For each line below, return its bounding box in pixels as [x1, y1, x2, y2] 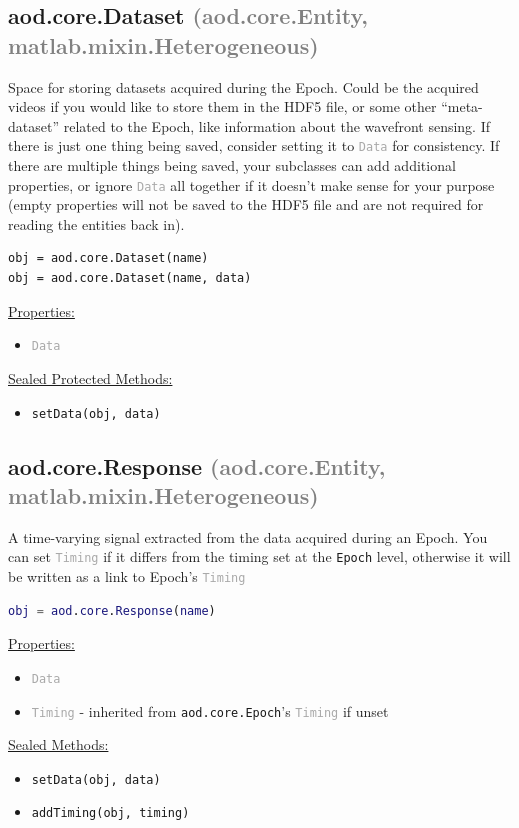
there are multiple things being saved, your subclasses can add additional [8, 155, 456, 176]
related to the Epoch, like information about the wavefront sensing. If [63, 115, 491, 136]
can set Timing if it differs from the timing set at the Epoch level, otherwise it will [8, 546, 511, 567]
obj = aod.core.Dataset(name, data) [8, 271, 252, 286]
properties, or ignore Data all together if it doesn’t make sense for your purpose [8, 174, 495, 195]
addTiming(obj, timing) [31, 806, 190, 821]
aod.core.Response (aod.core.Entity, [8, 450, 386, 481]
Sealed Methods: [8, 734, 109, 755]
